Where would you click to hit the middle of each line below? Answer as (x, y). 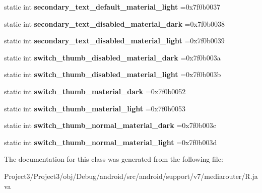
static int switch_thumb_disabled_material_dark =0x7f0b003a (112, 57)
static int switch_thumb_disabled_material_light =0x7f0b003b (113, 74)
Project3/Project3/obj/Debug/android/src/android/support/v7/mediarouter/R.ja (131, 176)
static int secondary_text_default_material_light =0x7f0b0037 (112, 7)
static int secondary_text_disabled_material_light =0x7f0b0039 (114, 41)
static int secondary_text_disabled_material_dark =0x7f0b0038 (114, 23)
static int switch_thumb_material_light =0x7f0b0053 (95, 108)
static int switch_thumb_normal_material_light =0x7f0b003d (111, 142)
